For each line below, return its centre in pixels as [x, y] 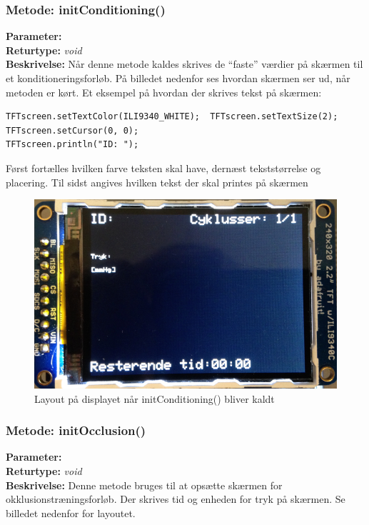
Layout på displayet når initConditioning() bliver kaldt [155, 398]
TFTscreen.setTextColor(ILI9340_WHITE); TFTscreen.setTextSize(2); [172, 117]
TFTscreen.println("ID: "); [72, 145]
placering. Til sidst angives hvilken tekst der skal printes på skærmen [157, 182]
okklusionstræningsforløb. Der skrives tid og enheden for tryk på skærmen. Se [176, 499]
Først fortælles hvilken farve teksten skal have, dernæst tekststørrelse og [163, 167]
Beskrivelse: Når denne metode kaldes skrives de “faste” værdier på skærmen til [184, 64]
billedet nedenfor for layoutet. [71, 512]
